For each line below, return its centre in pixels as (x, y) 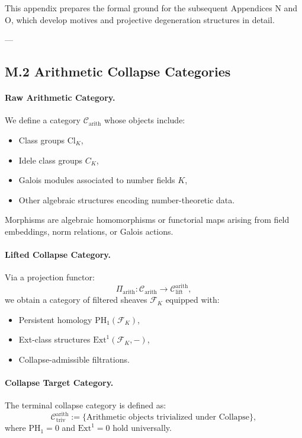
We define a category (43, 120)
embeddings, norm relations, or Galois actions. (89, 231)
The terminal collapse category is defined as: (86, 405)
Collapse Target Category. (59, 383)
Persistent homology (55, 319)
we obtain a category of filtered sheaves (76, 300)
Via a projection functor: (50, 277)
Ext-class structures (54, 339)
